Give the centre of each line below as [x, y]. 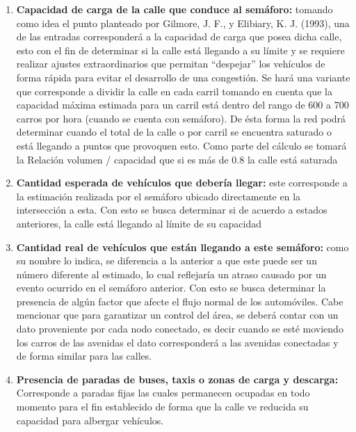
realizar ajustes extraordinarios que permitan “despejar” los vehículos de [171, 64]
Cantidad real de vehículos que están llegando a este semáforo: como [183, 247]
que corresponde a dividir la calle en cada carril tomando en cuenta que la [174, 91]
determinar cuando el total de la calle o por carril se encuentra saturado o [174, 132]
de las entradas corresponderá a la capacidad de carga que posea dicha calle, [179, 37]
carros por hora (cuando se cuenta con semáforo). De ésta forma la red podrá [181, 118]
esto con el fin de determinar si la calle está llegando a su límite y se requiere [180, 50]
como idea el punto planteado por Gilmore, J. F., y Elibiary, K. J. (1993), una [183, 23]
